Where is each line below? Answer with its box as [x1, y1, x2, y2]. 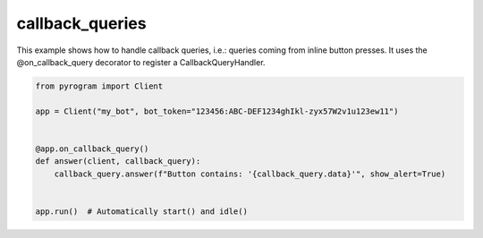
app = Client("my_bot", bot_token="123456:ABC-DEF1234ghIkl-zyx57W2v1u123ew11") [35, 106, 399, 116]
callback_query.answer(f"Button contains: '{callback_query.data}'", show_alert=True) [54, 168, 446, 179]
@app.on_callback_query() [35, 143, 149, 154]
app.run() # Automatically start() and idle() [35, 206, 248, 217]
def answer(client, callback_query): [35, 157, 201, 166]
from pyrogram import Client [35, 81, 164, 91]
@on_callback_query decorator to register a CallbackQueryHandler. [16, 56, 266, 67]
